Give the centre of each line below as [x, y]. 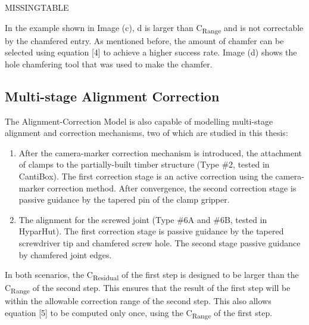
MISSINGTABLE [37, 7]
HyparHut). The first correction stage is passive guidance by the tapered [151, 231]
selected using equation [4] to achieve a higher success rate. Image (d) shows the [151, 52]
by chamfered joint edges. [65, 254]
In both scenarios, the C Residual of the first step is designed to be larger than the [152, 276]
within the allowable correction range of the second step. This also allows [138, 301]
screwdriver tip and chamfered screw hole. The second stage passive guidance [160, 243]
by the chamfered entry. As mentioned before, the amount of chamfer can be [144, 40]
